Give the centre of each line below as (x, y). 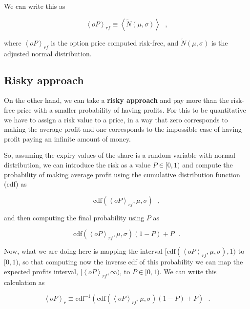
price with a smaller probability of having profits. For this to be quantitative (131, 110)
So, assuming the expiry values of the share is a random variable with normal (120, 155)
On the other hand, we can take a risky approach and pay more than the (116, 100)
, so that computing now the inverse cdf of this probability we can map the (131, 262)
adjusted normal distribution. (48, 53)
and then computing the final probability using (74, 217)
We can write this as (35, 6)
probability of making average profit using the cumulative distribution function (122, 174)
